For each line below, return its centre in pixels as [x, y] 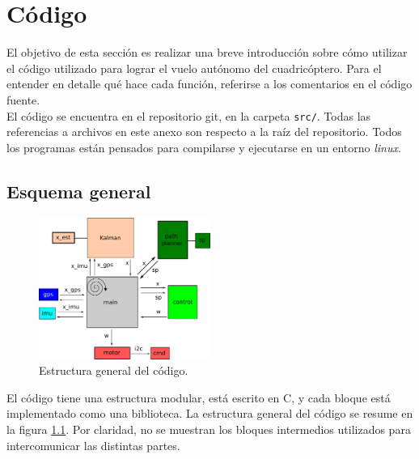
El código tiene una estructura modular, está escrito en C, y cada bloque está [199, 397]
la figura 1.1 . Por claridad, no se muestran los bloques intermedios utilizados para [209, 429]
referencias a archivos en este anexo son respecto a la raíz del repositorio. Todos [204, 132]
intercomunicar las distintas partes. [93, 445]
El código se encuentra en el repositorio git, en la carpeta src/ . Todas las [189, 115]
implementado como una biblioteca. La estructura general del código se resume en [210, 413]
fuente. [23, 99]
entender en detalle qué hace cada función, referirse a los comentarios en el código [209, 84]
